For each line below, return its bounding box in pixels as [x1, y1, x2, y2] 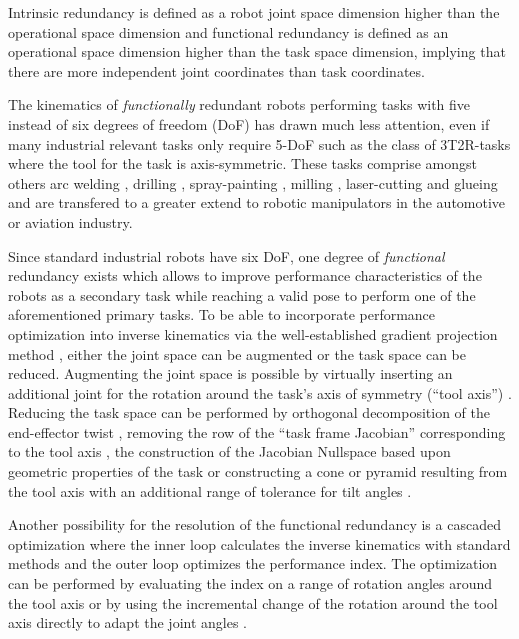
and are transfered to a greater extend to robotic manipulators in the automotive [8, 192, 506, 213]
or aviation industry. [8, 211, 133, 232]
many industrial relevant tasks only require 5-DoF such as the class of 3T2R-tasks [8, 133, 511, 154]
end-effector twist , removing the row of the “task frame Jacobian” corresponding [8, 421, 506, 442]
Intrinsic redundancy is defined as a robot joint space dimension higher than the [8, 2, 500, 22]
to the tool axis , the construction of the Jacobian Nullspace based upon [8, 441, 451, 462]
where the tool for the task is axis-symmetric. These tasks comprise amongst [8, 153, 477, 174]
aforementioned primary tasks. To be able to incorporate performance [8, 304, 436, 325]
